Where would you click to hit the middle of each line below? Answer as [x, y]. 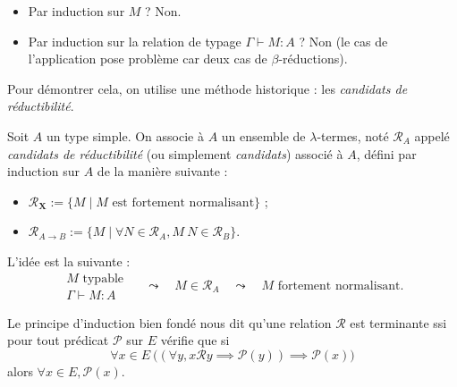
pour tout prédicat [58, 340]
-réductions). [313, 59]
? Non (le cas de [343, 41]
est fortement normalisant [183, 202]
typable [103, 278]
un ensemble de [263, 135]
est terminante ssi [398, 322]
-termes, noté [353, 135]
